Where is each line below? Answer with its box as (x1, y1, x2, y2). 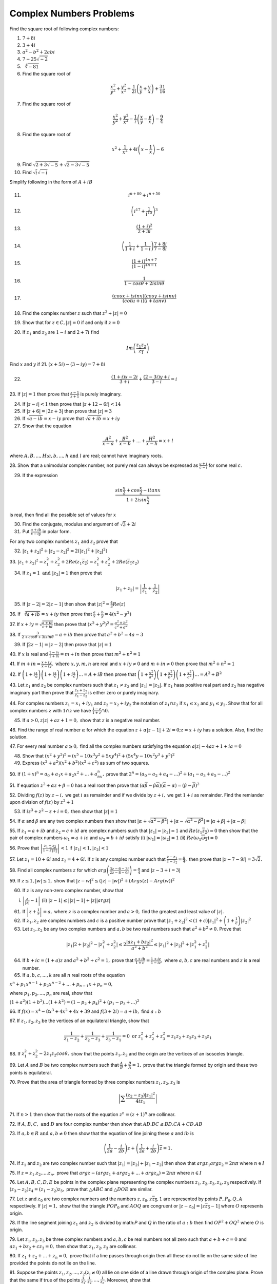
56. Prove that (9, 845, 39, 851)
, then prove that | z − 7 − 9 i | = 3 (185, 856, 255, 862)
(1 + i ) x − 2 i (111, 374, 138, 380)
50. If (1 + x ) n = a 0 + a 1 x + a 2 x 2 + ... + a (9, 770, 97, 778)
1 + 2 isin (126, 497, 147, 503)
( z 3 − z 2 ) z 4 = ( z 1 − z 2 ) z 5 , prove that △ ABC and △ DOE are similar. (9, 1186, 153, 1194)
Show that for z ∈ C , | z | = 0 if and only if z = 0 (22, 319, 120, 326)
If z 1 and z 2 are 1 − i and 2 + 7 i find (22, 329, 100, 336)
